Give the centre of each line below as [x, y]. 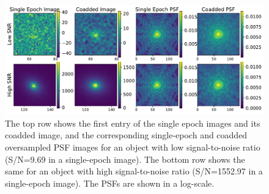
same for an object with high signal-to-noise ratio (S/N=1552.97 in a [134, 171]
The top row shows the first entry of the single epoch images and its [133, 123]
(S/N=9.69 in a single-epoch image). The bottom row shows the [125, 159]
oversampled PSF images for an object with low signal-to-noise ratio [133, 147]
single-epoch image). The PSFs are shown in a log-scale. [110, 183]
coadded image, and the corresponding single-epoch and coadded [126, 135]
